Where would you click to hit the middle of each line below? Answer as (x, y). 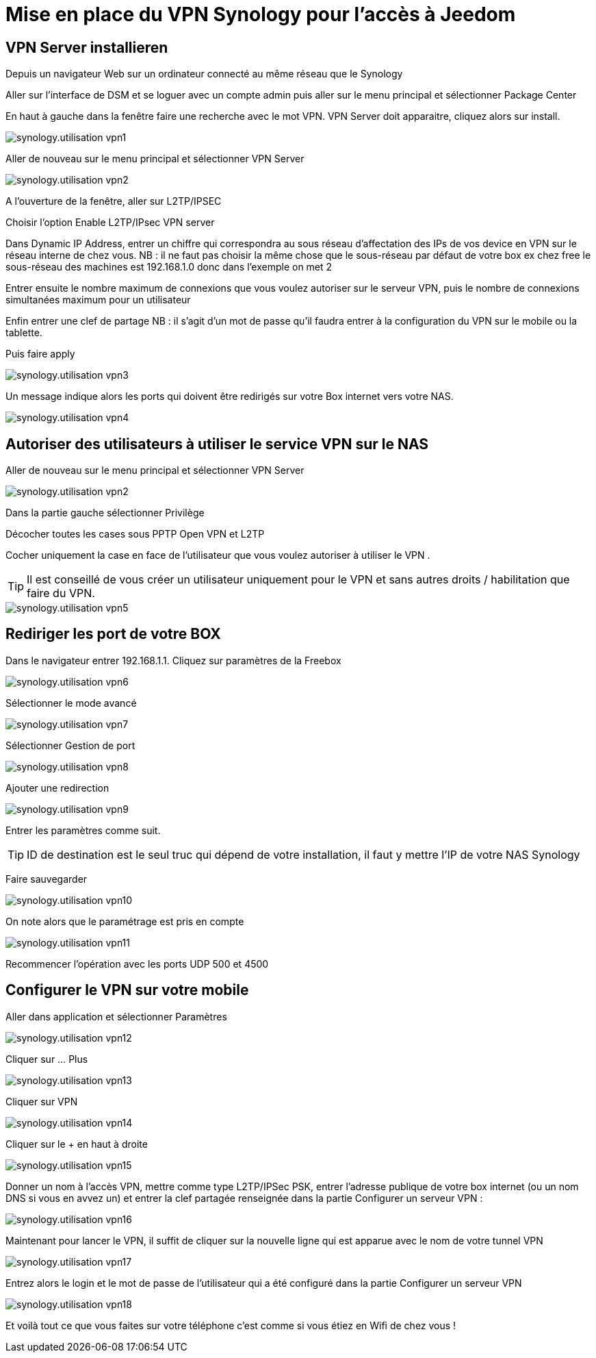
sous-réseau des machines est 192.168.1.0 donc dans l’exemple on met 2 (169, 267)
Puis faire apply (40, 354)
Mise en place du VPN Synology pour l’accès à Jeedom (261, 14)
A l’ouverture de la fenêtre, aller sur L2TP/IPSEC (114, 201)
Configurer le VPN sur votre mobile (127, 990)
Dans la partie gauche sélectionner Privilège (105, 513)
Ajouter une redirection (57, 788)
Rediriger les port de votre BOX (113, 634)
